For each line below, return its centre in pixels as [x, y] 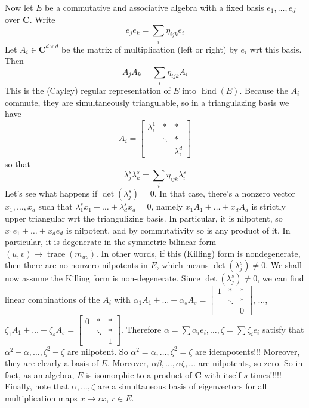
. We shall [284, 265]
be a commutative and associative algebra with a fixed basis [154, 7]
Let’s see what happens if [51, 193]
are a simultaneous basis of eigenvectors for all [182, 386]
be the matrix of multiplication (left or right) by [150, 49]
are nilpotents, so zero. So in [251, 363]
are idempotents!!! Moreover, [248, 351]
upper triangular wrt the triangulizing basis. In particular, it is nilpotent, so [144, 218]
